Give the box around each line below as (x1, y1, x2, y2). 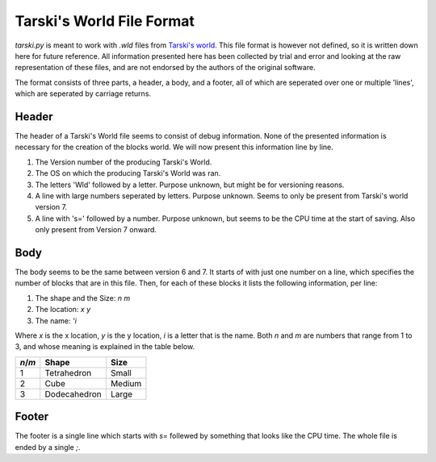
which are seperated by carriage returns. (15, 89, 152, 98)
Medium (110, 377, 142, 389)
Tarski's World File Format (15, 12, 195, 30)
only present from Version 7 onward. (35, 225, 157, 235)
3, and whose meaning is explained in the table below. (15, 342, 195, 352)
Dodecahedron (44, 388, 102, 399)
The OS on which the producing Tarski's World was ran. (35, 169, 221, 178)
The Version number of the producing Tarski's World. (35, 157, 212, 167)
